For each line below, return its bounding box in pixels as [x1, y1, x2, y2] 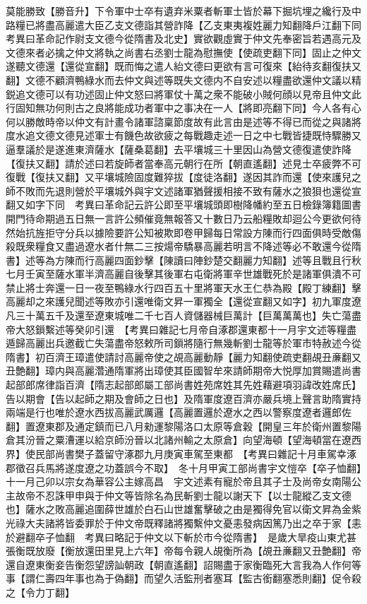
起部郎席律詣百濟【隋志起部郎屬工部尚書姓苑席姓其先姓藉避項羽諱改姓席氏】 [6, 377, 361, 392]
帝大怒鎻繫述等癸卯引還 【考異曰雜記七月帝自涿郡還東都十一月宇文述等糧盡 [6, 321, 356, 336]
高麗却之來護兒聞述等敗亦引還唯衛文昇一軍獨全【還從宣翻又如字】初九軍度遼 [6, 294, 361, 309]
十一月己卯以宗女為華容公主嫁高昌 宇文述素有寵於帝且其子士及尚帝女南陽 [6, 474, 351, 489]
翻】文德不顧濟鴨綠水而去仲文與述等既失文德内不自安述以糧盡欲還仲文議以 [6, 72, 351, 87]
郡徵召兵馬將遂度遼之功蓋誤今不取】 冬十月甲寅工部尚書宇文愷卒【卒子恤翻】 [6, 460, 361, 475]
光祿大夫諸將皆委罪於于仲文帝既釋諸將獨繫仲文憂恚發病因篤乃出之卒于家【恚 [6, 515, 361, 530]
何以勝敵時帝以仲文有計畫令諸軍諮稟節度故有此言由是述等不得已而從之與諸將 [6, 114, 361, 129]
